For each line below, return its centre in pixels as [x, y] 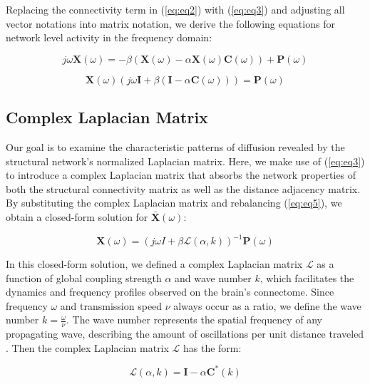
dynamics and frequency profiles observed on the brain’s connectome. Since [170, 292]
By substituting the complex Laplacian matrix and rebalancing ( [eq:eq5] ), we [174, 203]
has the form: [212, 347]
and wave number [213, 277]
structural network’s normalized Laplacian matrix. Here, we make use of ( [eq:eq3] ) [185, 161]
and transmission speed [111, 305]
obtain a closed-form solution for [77, 216]
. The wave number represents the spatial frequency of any [194, 320]
